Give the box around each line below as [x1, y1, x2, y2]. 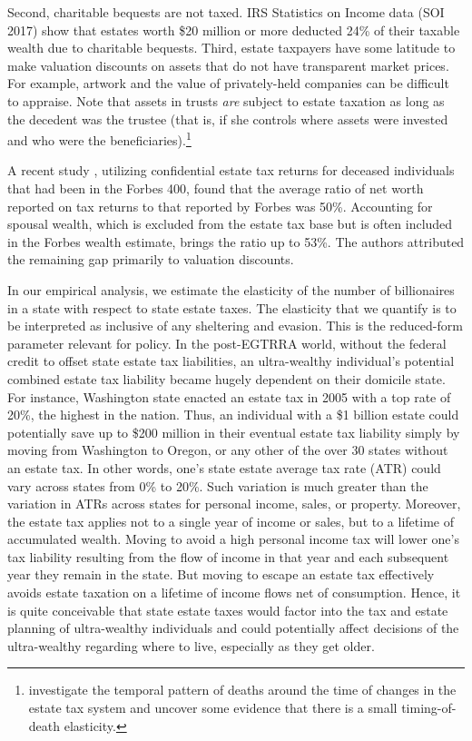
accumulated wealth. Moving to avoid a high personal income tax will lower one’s [7, 529, 459, 548]
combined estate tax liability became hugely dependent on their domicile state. [7, 369, 446, 388]
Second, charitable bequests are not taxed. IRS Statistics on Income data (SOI [7, 3, 445, 21]
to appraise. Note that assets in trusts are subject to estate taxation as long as [7, 91, 445, 110]
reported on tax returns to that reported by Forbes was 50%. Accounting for [7, 196, 433, 215]
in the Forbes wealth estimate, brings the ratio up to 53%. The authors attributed [7, 232, 465, 251]
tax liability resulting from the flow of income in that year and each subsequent [7, 547, 449, 566]
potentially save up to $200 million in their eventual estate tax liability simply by [7, 422, 460, 441]
